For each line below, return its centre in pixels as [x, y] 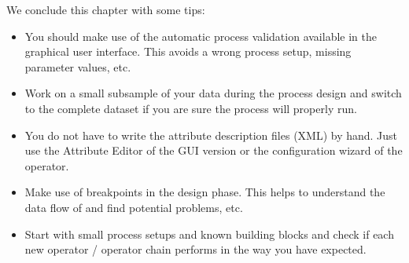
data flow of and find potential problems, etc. [134, 207]
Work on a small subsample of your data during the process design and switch [213, 93]
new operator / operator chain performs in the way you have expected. [195, 249]
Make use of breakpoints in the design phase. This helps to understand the [205, 192]
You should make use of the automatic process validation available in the [201, 36]
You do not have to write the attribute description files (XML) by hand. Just [211, 135]
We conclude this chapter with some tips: [106, 9]
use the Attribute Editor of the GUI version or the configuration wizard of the [214, 150]
